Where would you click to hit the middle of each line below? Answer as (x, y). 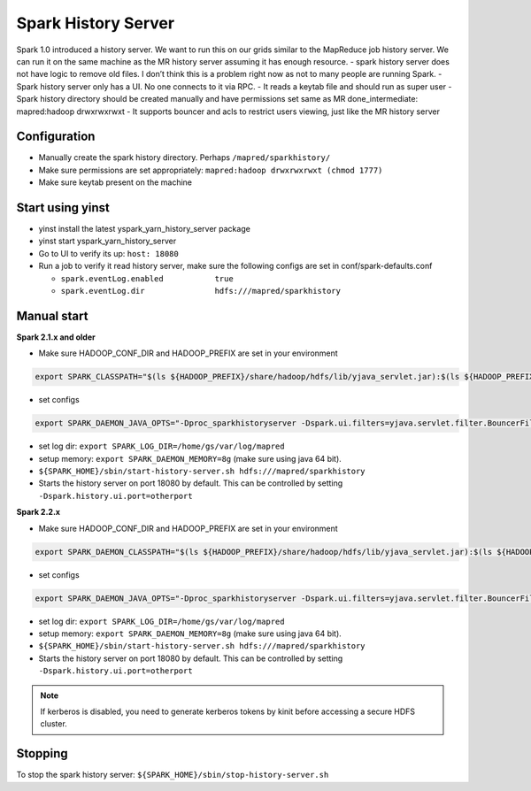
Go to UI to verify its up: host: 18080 (108, 253)
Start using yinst (63, 207)
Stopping (42, 753)
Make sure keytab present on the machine (115, 182)
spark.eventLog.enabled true (147, 278)
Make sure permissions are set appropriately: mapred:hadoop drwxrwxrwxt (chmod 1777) (211, 170)
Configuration (56, 137)
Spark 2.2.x (38, 512)
